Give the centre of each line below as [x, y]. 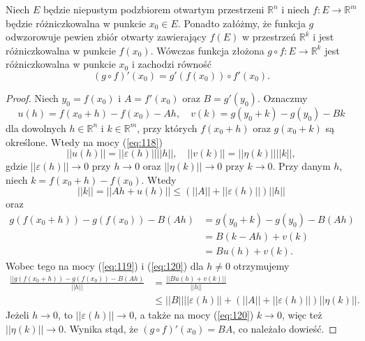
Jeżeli [17, 315]
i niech [296, 9]
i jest [323, 37]
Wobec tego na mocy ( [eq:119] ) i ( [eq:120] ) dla [105, 266]
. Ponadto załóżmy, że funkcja [241, 23]
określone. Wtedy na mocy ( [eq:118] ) [84, 142]
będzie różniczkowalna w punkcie [76, 23]
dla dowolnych [36, 128]
